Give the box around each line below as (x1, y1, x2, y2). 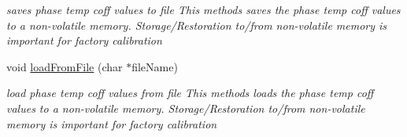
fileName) (131, 58, 178, 74)
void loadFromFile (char (6, 58, 123, 74)
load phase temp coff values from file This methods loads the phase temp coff (6, 85, 374, 101)
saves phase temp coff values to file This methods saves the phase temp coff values (6, 2, 401, 17)
